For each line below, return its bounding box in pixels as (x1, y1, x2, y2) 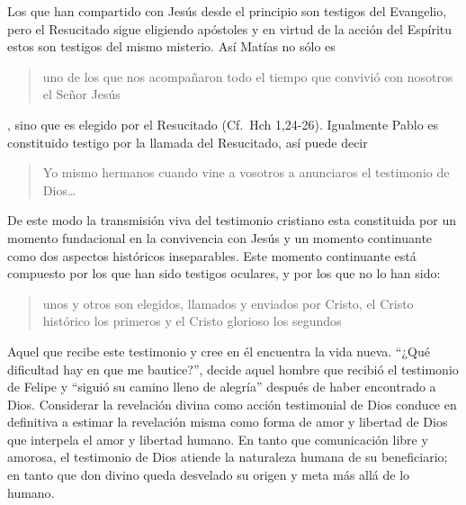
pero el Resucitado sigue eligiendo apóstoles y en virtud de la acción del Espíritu (7, 19, 453, 38)
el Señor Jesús (42, 85, 121, 104)
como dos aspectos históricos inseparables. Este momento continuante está (7, 246, 417, 265)
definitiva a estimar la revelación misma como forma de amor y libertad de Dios (7, 412, 448, 431)
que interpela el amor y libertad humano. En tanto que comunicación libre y (7, 429, 428, 448)
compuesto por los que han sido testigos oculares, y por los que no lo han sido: (7, 264, 441, 283)
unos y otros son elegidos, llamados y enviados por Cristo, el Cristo (42, 293, 414, 312)
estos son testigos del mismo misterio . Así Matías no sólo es (7, 37, 336, 56)
